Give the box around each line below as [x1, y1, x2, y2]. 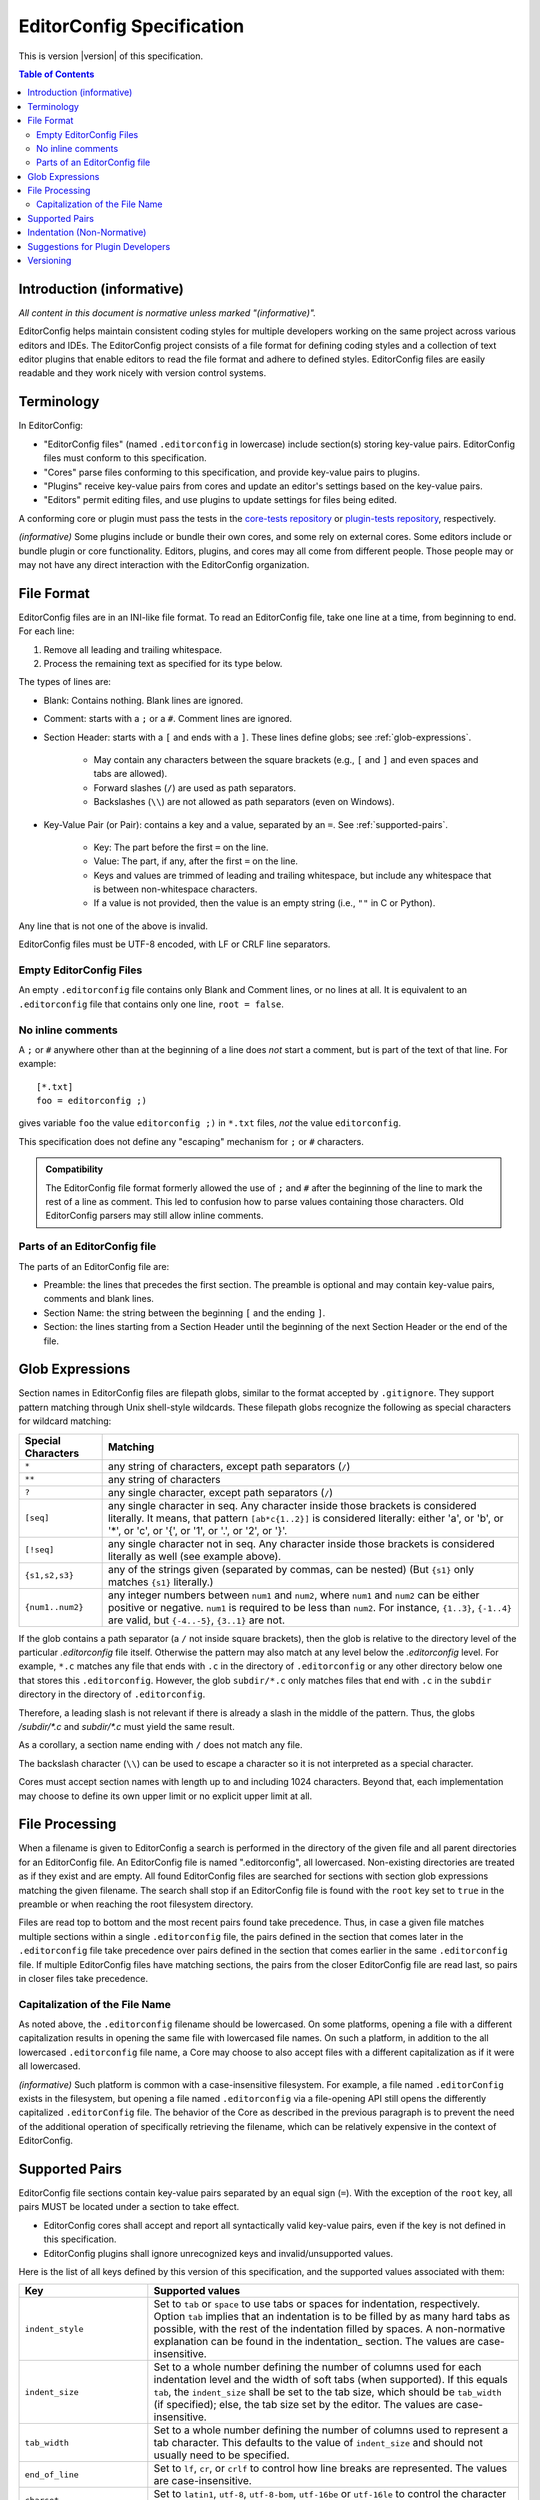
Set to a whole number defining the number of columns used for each [153, 2360, 482, 2374]
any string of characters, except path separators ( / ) [107, 1459, 351, 1473]
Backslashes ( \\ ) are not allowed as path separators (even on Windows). [93, 796, 395, 808]
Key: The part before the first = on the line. [93, 841, 269, 853]
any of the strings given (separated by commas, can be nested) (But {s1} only [107, 1562, 475, 1576]
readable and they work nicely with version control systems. [18, 367, 267, 379]
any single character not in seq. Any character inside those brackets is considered [107, 1536, 495, 1550]
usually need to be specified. [153, 2448, 290, 2462]
